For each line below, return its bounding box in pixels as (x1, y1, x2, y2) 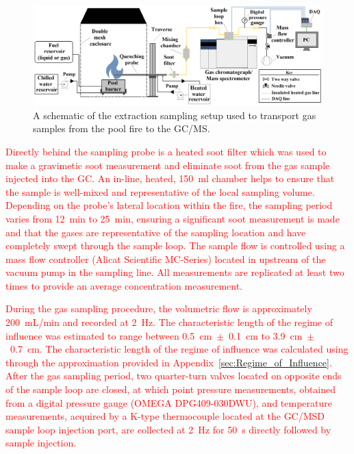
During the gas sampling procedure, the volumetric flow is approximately (5, 301, 312, 316)
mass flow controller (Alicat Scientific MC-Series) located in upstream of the (5, 251, 326, 266)
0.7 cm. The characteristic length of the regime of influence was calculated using (10, 342, 349, 356)
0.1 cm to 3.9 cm (229, 328, 303, 342)
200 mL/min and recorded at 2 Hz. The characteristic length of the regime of (5, 315, 333, 329)
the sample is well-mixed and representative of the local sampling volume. (5, 184, 315, 199)
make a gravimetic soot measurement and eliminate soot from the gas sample (5, 157, 330, 172)
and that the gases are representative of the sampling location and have (5, 225, 306, 239)
